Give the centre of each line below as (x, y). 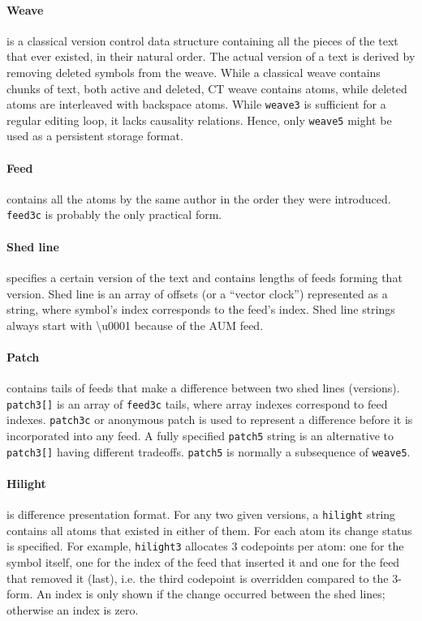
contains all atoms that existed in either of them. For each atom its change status (209, 530)
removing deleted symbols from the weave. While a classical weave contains (194, 72)
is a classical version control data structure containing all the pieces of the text (202, 40)
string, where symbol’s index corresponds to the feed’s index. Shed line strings (201, 309)
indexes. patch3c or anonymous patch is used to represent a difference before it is (210, 420)
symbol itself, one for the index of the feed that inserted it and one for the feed (203, 562)
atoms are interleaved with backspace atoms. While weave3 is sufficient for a (196, 104)
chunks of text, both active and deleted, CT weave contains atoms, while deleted (207, 88)
